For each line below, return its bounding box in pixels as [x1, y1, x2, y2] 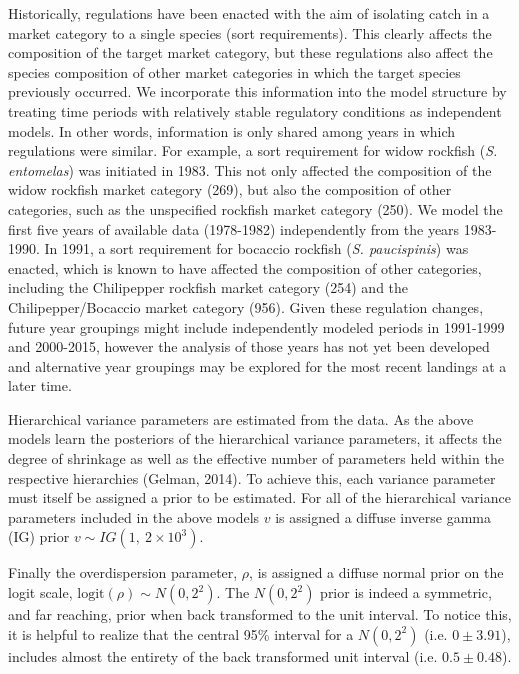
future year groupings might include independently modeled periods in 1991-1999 [8, 316, 505, 337]
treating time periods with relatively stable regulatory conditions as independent [8, 100, 502, 121]
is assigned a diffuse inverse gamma [275, 506, 492, 527]
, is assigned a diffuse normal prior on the [249, 562, 504, 583]
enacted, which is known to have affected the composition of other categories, [8, 257, 482, 278]
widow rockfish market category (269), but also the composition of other [8, 179, 452, 200]
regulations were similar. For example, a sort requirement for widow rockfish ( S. [8, 140, 498, 161]
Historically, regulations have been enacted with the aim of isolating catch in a [8, 3, 490, 23]
